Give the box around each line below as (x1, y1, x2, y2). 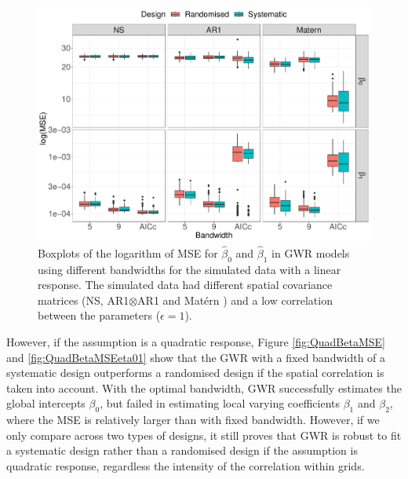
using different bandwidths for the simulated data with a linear (38, 261, 341, 277)
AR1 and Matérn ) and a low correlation (137, 291, 333, 308)
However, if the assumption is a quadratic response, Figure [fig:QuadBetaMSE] (6, 334, 385, 350)
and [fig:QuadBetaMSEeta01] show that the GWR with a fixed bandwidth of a (6, 349, 386, 365)
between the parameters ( (38, 307, 161, 324)
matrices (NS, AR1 (38, 291, 129, 308)
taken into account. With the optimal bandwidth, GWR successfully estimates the (6, 379, 402, 396)
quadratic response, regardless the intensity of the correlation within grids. (6, 458, 365, 474)
